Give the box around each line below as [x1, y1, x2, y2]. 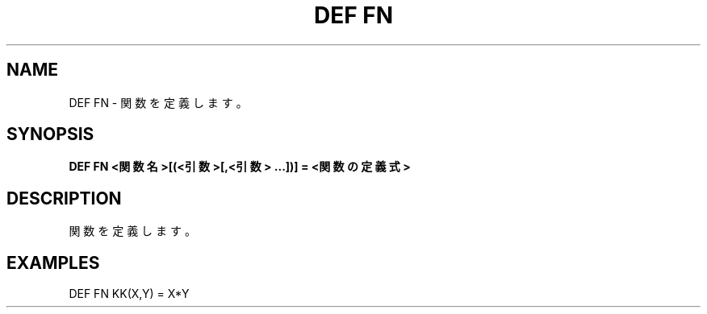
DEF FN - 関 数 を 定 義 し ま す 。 [69, 95, 248, 109]
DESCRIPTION [6, 188, 122, 209]
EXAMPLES [6, 252, 100, 273]
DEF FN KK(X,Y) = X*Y [69, 287, 190, 301]
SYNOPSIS [6, 124, 94, 145]
